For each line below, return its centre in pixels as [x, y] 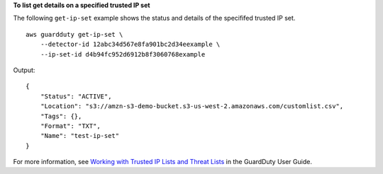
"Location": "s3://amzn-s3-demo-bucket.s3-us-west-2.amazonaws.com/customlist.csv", [192, 106]
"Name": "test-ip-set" [80, 136]
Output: [24, 70]
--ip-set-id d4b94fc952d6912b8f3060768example [123, 54]
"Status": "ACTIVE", [76, 96]
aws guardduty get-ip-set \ [74, 34]
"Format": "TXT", [70, 126]
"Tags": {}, [61, 116]
